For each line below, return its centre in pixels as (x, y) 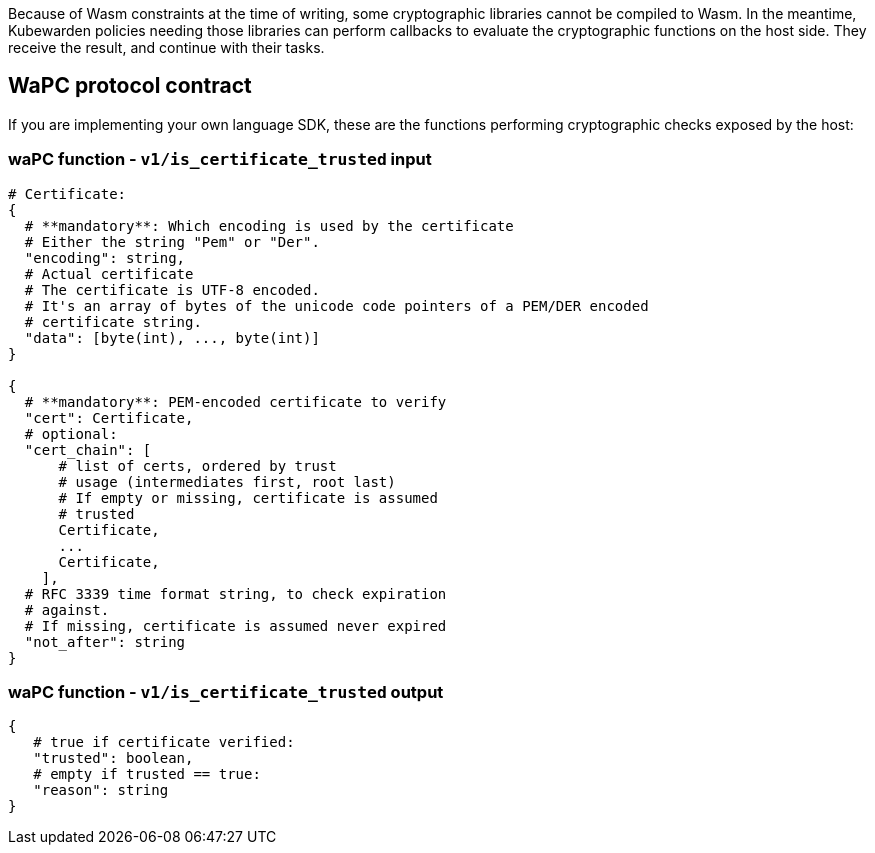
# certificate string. (113, 321)
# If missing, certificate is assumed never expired (235, 625)
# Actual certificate (109, 273)
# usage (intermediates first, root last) (227, 481)
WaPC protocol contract (130, 86)
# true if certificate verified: (164, 742)
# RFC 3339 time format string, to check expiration (235, 593)
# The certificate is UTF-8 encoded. (172, 289)
